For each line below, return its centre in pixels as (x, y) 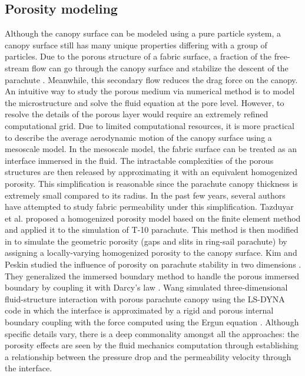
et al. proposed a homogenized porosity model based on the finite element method (153, 218)
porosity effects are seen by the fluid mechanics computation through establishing (152, 345)
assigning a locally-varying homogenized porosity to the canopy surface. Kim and (151, 253)
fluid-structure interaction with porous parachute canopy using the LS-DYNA (145, 299)
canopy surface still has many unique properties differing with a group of (136, 44)
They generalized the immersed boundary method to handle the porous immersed (152, 276)
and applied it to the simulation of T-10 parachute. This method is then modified (152, 230)
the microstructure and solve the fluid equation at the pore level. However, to (145, 102)
